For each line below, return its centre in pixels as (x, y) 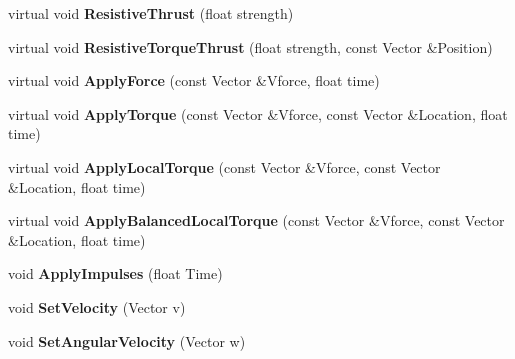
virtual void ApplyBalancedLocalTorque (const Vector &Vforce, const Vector (256, 220)
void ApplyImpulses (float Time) (115, 273)
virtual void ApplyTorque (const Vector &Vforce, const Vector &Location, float (258, 113)
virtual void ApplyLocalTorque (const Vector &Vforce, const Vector (224, 166)
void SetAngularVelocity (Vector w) (127, 340)
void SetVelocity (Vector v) (97, 306)
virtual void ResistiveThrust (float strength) (151, 13)
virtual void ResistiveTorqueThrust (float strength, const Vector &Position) (250, 46)
